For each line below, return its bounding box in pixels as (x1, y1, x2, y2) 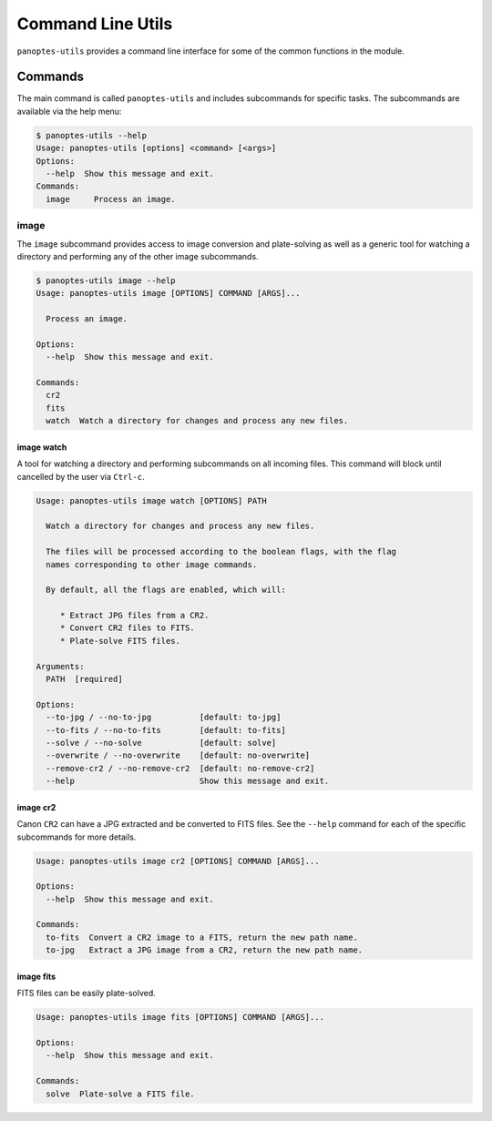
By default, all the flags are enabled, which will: (46, 585, 286, 596)
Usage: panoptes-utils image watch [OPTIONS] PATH (36, 495, 268, 505)
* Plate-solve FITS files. (59, 636, 181, 646)
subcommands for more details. (16, 831, 137, 842)
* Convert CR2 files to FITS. (59, 623, 195, 633)
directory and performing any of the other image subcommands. (16, 250, 259, 261)
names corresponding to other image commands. (46, 559, 258, 569)
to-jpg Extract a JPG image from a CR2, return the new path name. (46, 945, 364, 955)
